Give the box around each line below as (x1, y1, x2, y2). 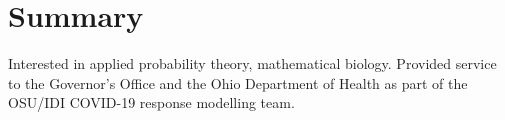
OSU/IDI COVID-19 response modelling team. (8, 92, 295, 113)
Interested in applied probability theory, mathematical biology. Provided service (8, 53, 497, 74)
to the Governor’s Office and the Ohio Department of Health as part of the (8, 72, 468, 93)
